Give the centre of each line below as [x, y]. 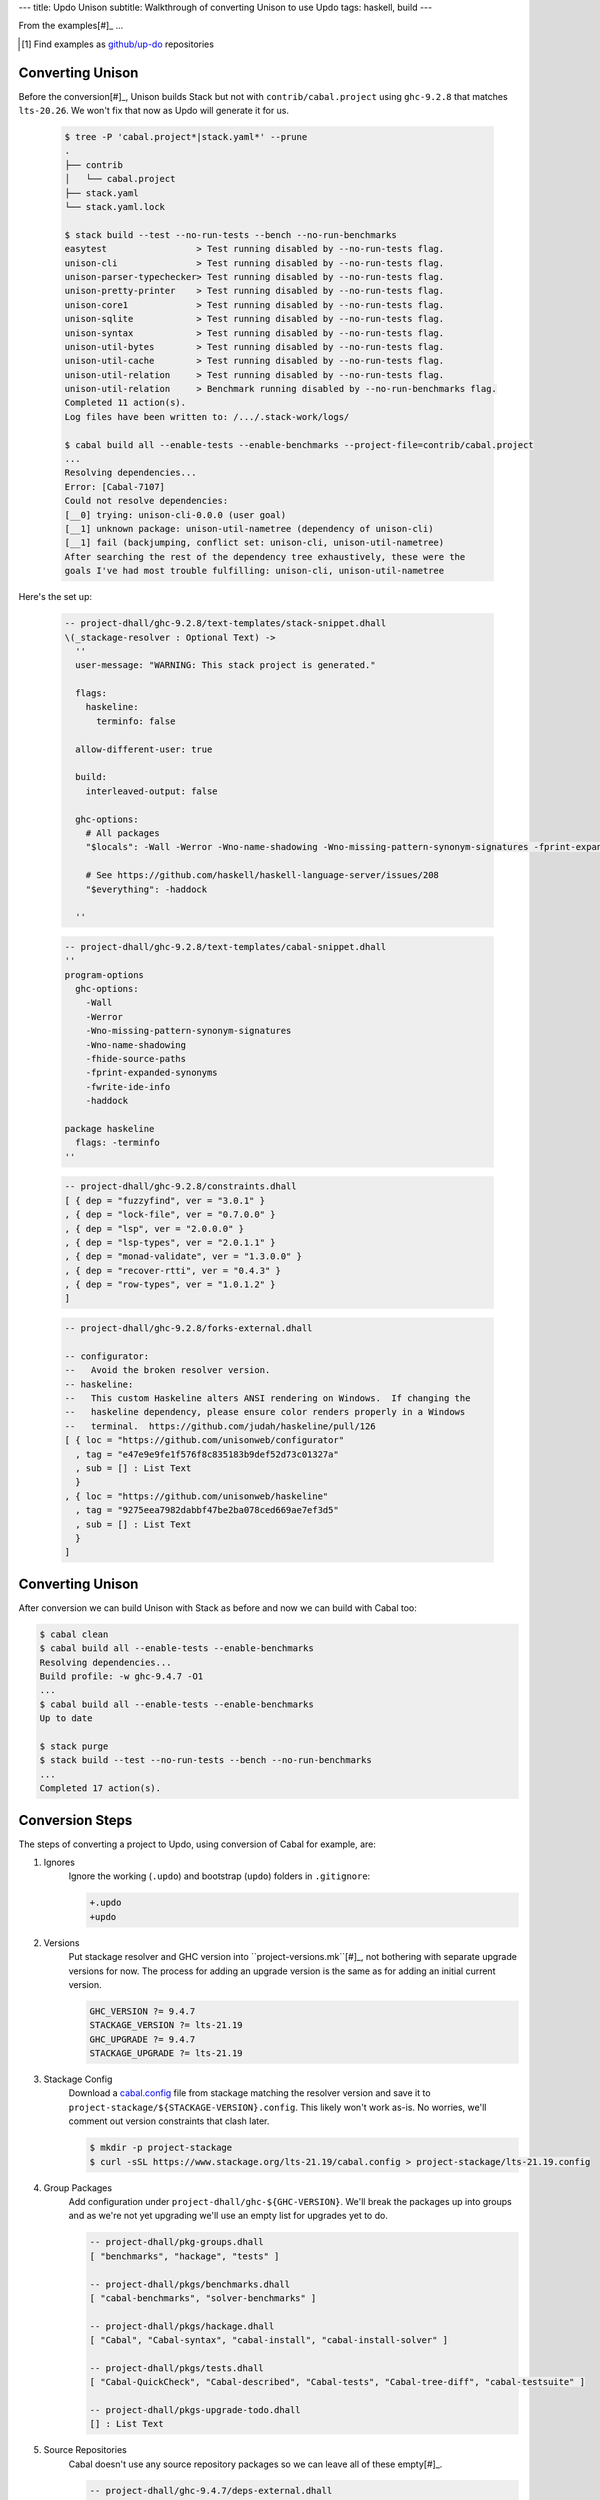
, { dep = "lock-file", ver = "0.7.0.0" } [170, 1214]
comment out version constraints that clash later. [169, 2121]
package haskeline [109, 1128]
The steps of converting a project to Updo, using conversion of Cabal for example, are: [197, 1844]
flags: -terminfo [117, 1143]
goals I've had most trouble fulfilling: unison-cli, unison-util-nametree [254, 571]
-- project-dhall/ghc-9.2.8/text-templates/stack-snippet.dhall [225, 623]
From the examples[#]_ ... [71, 26]
